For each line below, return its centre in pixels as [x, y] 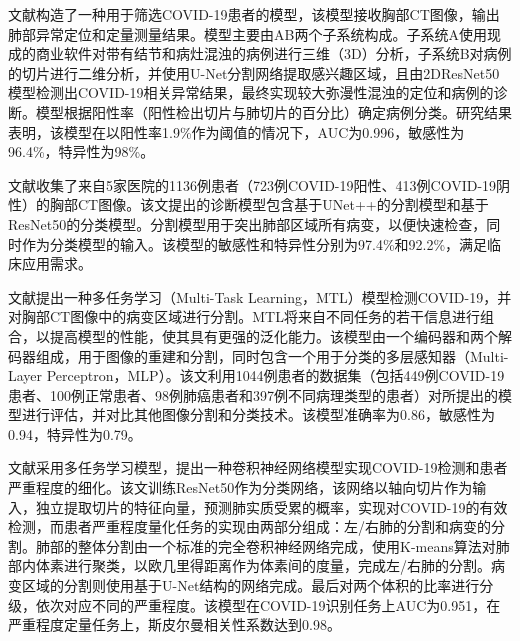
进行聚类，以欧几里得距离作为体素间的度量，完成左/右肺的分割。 [277, 565]
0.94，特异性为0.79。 [75, 433]
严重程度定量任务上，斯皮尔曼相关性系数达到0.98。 [174, 624]
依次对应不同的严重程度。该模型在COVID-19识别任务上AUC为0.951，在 [268, 604]
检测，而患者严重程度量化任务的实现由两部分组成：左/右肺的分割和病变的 [249, 526]
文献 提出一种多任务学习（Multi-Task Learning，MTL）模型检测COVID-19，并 [260, 296]
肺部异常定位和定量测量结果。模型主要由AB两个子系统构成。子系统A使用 [247, 33]
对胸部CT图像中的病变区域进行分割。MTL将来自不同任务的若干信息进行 [244, 316]
